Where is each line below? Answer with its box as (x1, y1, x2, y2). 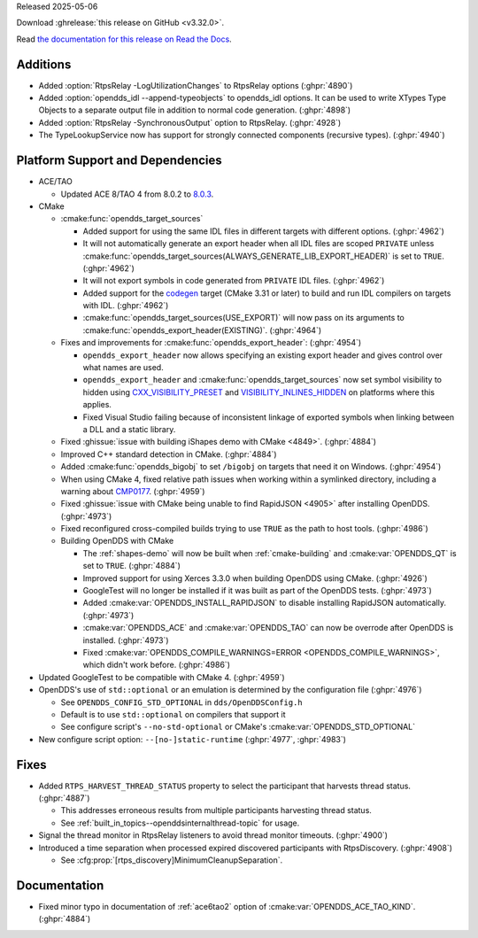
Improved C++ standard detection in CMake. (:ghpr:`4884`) (60, 448, 278, 460)
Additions (16, 57, 72, 72)
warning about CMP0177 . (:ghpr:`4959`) (60, 485, 205, 496)
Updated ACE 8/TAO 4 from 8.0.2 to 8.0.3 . (60, 189, 214, 199)
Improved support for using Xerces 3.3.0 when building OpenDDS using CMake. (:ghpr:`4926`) (82, 572, 428, 584)
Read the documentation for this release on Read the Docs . (16, 34, 232, 44)
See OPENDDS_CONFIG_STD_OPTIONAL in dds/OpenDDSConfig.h (60, 696, 303, 708)
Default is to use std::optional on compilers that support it (60, 709, 287, 719)
